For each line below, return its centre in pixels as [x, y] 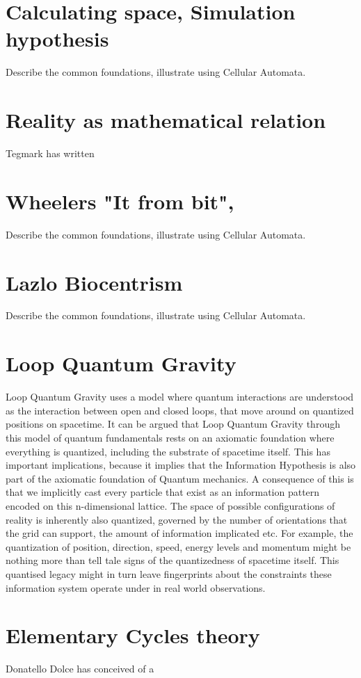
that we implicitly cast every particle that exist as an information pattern [163, 492]
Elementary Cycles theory [133, 635]
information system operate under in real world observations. [136, 587]
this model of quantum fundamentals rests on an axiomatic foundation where [170, 437]
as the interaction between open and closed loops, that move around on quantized [180, 410]
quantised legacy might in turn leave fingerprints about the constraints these [169, 573]
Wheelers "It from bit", [120, 201]
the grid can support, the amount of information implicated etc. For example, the [179, 533]
